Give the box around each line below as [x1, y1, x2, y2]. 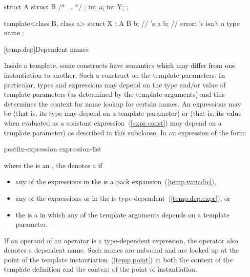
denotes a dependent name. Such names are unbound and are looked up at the [4, 245, 239, 255]
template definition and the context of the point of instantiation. [4, 264, 197, 274]
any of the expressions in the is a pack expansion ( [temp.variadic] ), [15, 176, 216, 187]
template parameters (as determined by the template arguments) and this [4, 89, 225, 99]
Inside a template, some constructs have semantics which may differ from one [4, 60, 235, 70]
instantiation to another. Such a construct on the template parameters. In [4, 69, 225, 80]
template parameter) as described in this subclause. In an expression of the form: [4, 127, 247, 137]
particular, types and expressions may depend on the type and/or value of [4, 79, 226, 89]
